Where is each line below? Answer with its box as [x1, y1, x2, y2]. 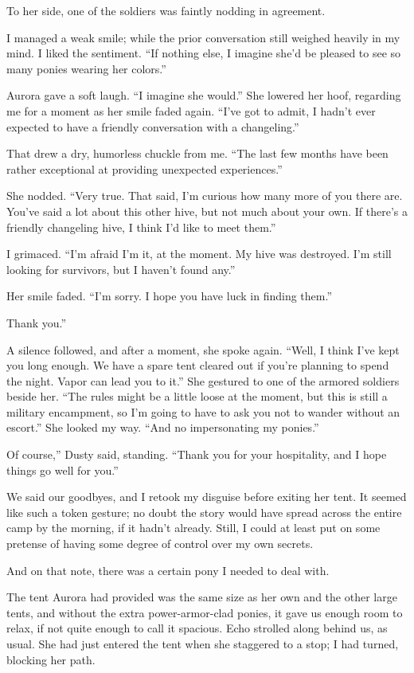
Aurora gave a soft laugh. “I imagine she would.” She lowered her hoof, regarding [6, 87, 401, 104]
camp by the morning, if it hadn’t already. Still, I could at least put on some [6, 519, 381, 536]
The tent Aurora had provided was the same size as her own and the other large [6, 589, 397, 605]
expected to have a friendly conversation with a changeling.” [6, 118, 299, 135]
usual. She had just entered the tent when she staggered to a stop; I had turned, [6, 636, 399, 651]
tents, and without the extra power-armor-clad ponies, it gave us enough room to [6, 604, 403, 620]
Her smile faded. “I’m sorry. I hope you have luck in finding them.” [6, 288, 332, 304]
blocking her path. [6, 651, 96, 667]
